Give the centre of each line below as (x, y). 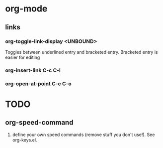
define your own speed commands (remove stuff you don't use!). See (83, 135)
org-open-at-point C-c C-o (38, 84)
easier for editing (23, 57)
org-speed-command (39, 123)
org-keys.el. (25, 140)
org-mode (26, 9)
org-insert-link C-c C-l (33, 70)
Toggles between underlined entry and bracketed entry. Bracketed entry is (81, 52)
